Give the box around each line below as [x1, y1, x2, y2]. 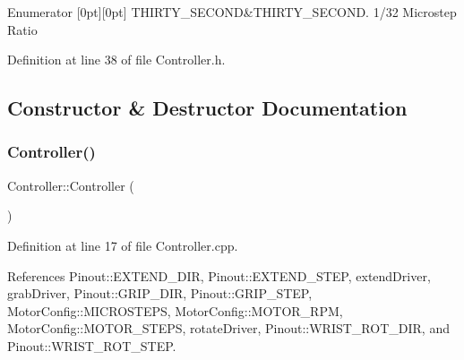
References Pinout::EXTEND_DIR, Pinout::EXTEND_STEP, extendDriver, [7, 266, 431, 285]
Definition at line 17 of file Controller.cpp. [7, 236, 238, 254]
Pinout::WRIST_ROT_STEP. [7, 336, 176, 355]
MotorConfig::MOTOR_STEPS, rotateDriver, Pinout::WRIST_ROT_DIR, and [7, 319, 450, 338]
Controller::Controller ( [7, 176, 134, 194]
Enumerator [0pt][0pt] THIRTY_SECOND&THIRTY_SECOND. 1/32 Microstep [7, 3, 457, 21]
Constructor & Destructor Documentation [7, 94, 408, 122]
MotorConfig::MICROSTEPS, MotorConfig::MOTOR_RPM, [7, 301, 343, 320]
